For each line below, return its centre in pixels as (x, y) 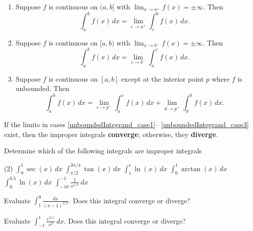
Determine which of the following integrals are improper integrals (103, 151)
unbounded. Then (42, 88)
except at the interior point (162, 78)
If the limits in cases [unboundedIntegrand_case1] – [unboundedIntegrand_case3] (126, 124)
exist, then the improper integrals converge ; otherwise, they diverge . (111, 134)
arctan (191, 169)
